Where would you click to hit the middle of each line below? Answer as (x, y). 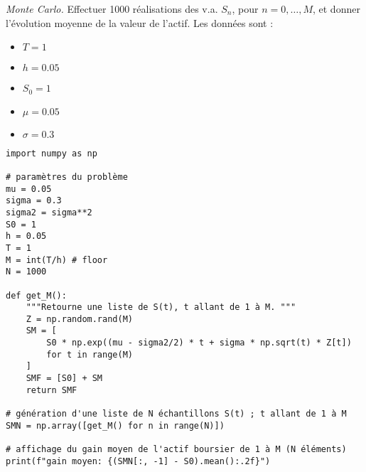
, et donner (336, 9)
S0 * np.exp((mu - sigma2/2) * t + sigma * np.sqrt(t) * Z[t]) (199, 343)
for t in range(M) (90, 354)
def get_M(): (36, 295)
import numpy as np (52, 153)
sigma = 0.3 (34, 201)
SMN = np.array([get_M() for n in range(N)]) (115, 425)
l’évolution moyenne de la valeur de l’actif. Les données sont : (140, 22)
